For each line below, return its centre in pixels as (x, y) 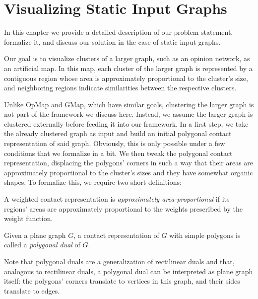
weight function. (29, 218)
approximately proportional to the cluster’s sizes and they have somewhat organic (129, 172)
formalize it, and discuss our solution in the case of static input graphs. (112, 41)
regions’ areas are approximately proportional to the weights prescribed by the (123, 208)
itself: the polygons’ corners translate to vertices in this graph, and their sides (122, 281)
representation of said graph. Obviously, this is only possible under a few (115, 143)
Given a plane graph (35, 235)
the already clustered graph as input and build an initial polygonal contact (118, 133)
